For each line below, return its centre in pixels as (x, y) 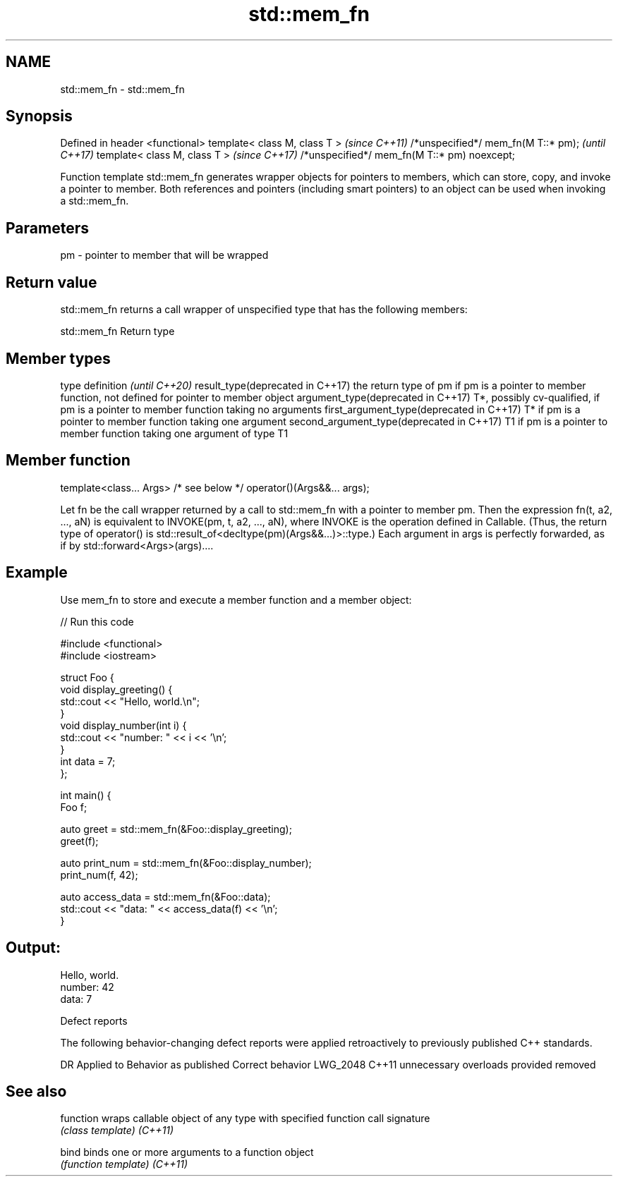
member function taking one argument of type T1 (174, 433)
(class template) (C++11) (117, 1131)
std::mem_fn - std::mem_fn (122, 89)
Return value (51, 282)
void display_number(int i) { (123, 725)
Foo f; (74, 807)
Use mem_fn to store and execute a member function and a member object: (236, 599)
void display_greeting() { (116, 689)
